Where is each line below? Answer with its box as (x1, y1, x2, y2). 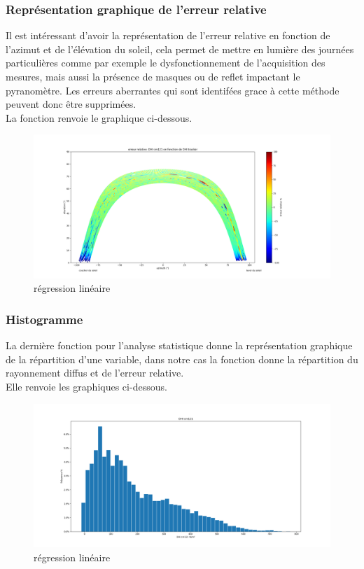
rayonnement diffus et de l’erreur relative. (6, 365, 184, 380)
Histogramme (6, 310, 83, 328)
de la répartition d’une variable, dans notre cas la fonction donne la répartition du (6, 351, 358, 366)
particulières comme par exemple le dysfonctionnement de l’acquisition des (6, 55, 325, 70)
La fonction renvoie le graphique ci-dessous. (6, 110, 192, 125)
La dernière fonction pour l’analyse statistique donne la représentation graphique (6, 338, 353, 353)
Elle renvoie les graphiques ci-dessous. (6, 379, 167, 393)
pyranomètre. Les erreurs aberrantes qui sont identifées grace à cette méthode (6, 83, 339, 97)
